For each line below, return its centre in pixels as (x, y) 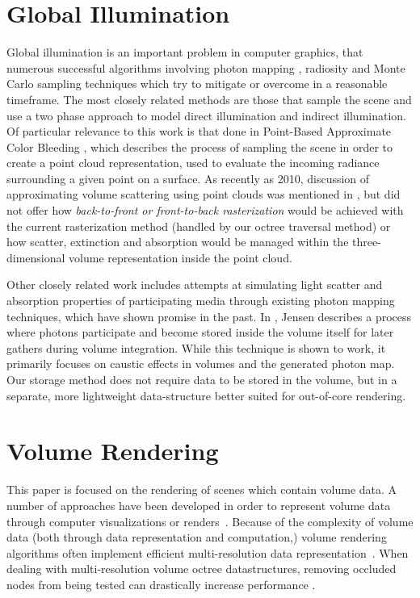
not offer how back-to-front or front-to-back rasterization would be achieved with (205, 210)
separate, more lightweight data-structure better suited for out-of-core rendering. (206, 395)
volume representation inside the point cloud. (181, 257)
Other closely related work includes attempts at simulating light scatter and (195, 284)
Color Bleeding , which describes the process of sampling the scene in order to (199, 146)
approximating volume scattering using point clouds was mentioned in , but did (204, 194)
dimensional (36, 257)
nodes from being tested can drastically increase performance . (161, 584)
